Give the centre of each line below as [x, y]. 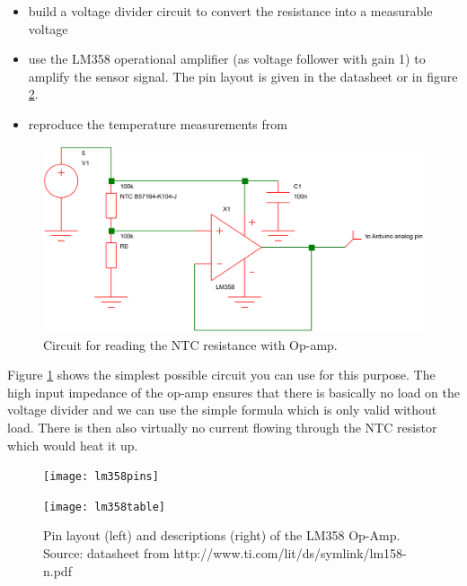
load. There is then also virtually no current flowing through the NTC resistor [222, 427]
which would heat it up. [73, 445]
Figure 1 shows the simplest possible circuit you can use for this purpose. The [221, 375]
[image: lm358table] [105, 507]
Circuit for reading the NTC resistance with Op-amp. [190, 344]
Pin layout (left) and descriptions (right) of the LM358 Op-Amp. [222, 535]
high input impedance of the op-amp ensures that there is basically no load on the [234, 392]
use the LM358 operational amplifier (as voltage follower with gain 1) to [227, 59]
